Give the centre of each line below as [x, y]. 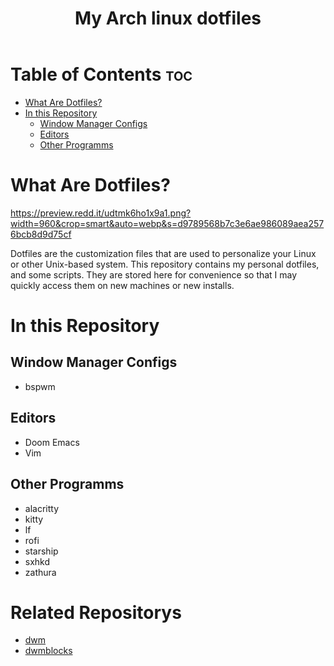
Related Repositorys [96, 612]
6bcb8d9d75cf [41, 234]
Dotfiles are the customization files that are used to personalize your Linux [163, 253]
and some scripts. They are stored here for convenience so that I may [154, 274]
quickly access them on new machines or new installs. [122, 285]
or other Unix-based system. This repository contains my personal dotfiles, [165, 264]
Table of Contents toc [101, 74]
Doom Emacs [52, 442]
